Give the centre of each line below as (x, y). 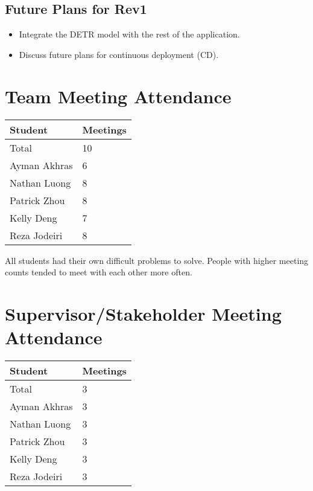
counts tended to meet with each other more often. (99, 272)
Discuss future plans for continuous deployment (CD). (119, 54)
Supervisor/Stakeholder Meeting (143, 313)
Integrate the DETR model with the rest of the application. (129, 34)
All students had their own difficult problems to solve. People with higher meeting (157, 260)
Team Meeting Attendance (118, 96)
